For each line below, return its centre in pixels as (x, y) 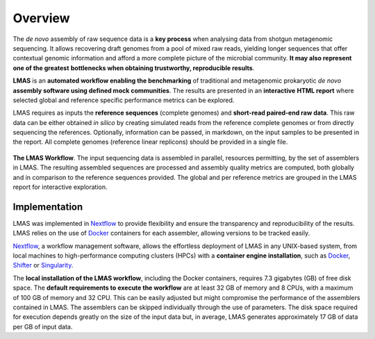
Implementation (48, 207)
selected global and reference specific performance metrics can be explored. (124, 100)
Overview (41, 18)
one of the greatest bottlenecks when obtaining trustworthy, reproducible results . (134, 68)
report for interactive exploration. (60, 187)
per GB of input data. (43, 326)
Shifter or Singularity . (43, 265)
